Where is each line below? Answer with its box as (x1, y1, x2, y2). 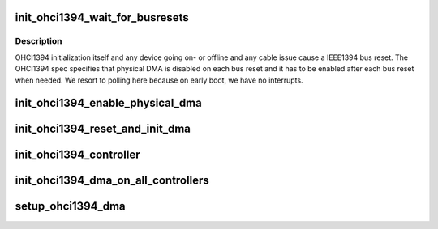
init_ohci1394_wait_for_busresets (15, 11, 190, 24)
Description (15, 36, 62, 47)
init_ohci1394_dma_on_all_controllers (15, 174, 210, 188)
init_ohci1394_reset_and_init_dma (15, 122, 191, 136)
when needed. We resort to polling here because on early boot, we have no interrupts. (15, 75, 303, 85)
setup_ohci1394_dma (15, 199, 126, 214)
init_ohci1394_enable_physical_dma (15, 96, 202, 110)
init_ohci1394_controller (15, 148, 140, 162)
